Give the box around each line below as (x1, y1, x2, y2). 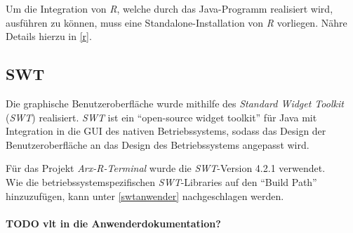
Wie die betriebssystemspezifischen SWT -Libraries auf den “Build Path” (6, 174, 317, 189)
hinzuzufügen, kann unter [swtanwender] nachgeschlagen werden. (6, 188, 284, 203)
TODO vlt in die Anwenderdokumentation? (6, 215, 221, 230)
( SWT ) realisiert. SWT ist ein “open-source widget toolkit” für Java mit (6, 109, 317, 124)
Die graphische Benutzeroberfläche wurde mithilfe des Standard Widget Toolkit (6, 95, 344, 110)
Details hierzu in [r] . (6, 29, 92, 44)
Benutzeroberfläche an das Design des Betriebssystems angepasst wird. (6, 137, 309, 152)
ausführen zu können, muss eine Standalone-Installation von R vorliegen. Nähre (6, 15, 347, 29)
